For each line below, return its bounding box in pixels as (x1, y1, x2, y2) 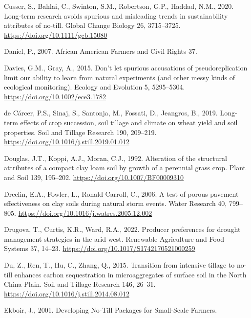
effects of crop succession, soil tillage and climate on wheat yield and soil (20, 117, 238, 127)
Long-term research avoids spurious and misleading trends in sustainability (4, 10, 228, 21)
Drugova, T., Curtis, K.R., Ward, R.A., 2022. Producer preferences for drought (4, 224, 241, 234)
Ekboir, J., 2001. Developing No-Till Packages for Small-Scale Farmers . (4, 305, 217, 315)
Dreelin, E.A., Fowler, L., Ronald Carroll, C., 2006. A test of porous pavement (4, 188, 239, 199)
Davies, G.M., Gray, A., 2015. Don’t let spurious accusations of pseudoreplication (4, 62, 248, 72)
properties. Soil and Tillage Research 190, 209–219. (4, 127, 157, 137)
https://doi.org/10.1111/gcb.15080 (4, 29, 107, 40)
